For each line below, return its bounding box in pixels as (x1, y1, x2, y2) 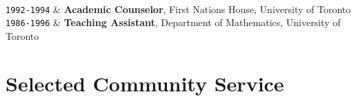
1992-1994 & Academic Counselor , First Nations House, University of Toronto (6, 1, 351, 16)
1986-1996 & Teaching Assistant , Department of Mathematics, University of (6, 15, 341, 30)
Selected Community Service (6, 69, 284, 97)
